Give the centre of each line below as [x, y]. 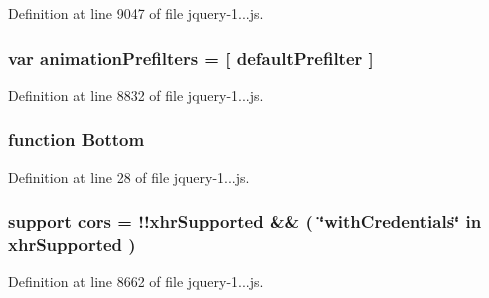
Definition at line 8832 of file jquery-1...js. [136, 94]
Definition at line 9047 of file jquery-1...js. [136, 13]
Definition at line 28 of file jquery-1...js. [129, 176]
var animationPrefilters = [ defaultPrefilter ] [191, 57]
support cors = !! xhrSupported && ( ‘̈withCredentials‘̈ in [245, 221]
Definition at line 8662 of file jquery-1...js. [136, 281]
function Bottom [76, 139]
